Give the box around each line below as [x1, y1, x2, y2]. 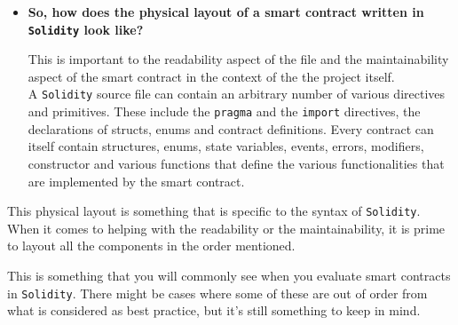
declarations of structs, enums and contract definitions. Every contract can [28, 119, 434, 138]
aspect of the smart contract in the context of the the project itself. [28, 67, 395, 85]
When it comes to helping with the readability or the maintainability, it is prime [7, 218, 446, 237]
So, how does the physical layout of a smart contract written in [28, 3, 424, 20]
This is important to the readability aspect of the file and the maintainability [28, 50, 449, 68]
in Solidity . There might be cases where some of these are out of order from [7, 283, 428, 302]
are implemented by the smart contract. [28, 171, 245, 190]
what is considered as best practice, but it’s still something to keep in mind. [7, 301, 421, 320]
